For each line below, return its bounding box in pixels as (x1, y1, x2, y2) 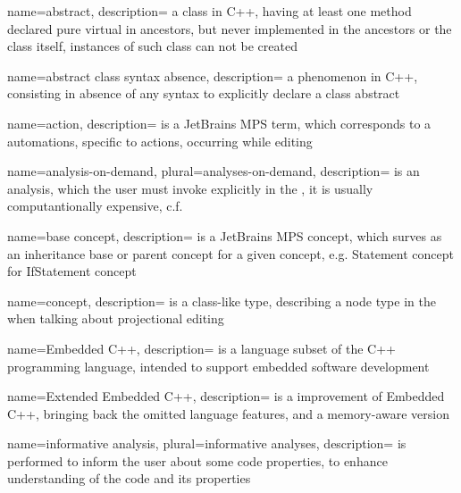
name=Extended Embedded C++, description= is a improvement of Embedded (7, 387, 445, 405)
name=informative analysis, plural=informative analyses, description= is (7, 434, 407, 453)
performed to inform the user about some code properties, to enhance (7, 451, 388, 470)
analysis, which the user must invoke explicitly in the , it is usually (7, 179, 373, 197)
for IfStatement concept (7, 262, 137, 280)
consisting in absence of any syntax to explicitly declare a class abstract (7, 84, 400, 103)
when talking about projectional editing (7, 309, 224, 328)
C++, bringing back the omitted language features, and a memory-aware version (7, 404, 450, 422)
